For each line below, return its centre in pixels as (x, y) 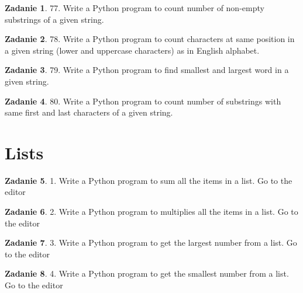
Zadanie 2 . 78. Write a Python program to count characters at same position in (150, 39)
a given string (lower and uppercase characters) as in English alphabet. (132, 50)
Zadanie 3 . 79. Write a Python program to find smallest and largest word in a (147, 70)
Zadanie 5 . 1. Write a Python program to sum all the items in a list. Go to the (149, 180)
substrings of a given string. (54, 19)
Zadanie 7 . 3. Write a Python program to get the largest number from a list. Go (151, 243)
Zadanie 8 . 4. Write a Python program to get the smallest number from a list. (147, 273)
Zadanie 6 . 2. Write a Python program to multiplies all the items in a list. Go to (151, 212)
